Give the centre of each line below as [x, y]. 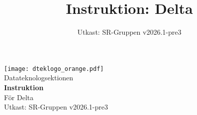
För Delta [19, 97]
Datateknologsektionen [39, 78]
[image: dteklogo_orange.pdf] [54, 69]
